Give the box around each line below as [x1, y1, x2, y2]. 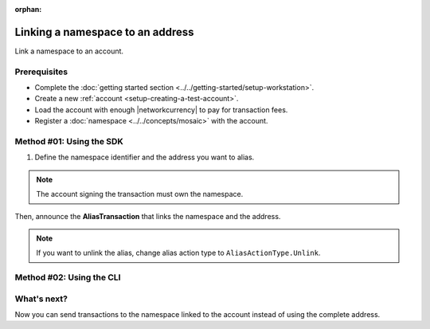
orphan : [14, 5, 42, 14]
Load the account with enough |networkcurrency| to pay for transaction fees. [34, 104, 288, 115]
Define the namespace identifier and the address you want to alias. [34, 152, 255, 163]
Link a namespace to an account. [14, 46, 123, 56]
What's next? [14, 293, 68, 304]
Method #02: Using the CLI [14, 272, 121, 283]
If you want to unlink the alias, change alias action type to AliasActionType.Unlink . [36, 248, 322, 258]
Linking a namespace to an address [14, 25, 194, 39]
